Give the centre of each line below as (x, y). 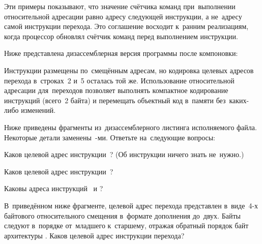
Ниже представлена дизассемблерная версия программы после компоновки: (121, 53)
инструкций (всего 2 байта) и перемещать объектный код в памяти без (115, 100)
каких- (239, 100)
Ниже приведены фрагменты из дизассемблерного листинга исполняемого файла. (130, 127)
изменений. (38, 110)
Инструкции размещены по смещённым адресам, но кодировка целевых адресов (129, 70)
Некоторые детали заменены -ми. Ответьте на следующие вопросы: (110, 137)
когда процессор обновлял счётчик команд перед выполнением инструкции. (121, 36)
